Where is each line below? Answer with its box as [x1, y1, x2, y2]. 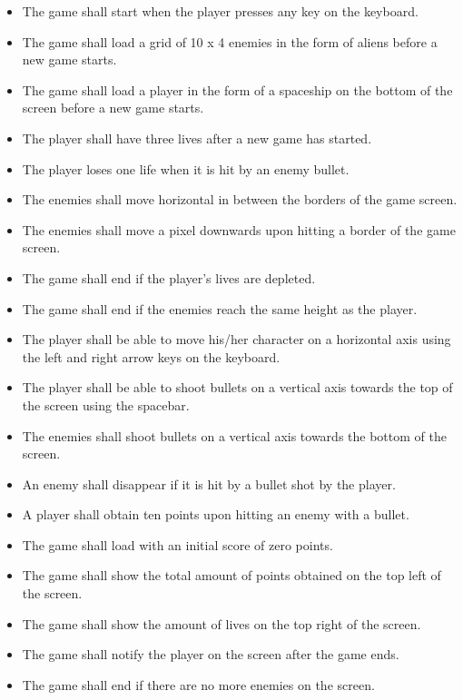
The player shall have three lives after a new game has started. [22, 128, 372, 147]
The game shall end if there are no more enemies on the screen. [22, 675, 375, 694]
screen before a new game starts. [22, 98, 204, 117]
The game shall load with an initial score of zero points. [22, 535, 333, 554]
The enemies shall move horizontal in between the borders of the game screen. [22, 190, 458, 209]
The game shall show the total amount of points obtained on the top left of [22, 566, 441, 585]
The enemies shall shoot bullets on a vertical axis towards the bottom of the [22, 426, 447, 445]
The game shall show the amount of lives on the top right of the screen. [22, 614, 421, 633]
